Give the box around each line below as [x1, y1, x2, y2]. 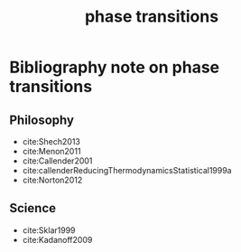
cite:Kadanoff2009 [22, 234, 93, 245]
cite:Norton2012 [22, 174, 83, 185]
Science [9, 201, 57, 216]
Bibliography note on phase [9, 57, 219, 78]
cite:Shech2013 [22, 136, 81, 146]
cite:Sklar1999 [22, 224, 76, 236]
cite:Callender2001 [22, 155, 93, 166]
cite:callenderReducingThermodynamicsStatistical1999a [22, 165, 232, 175]
